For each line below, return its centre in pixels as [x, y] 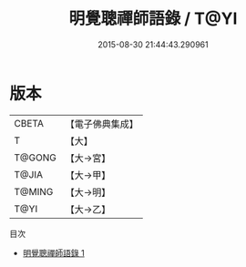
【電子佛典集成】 [102, 124]
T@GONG [35, 158]
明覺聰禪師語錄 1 [53, 252]
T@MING [34, 191]
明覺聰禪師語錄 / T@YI [153, 19]
